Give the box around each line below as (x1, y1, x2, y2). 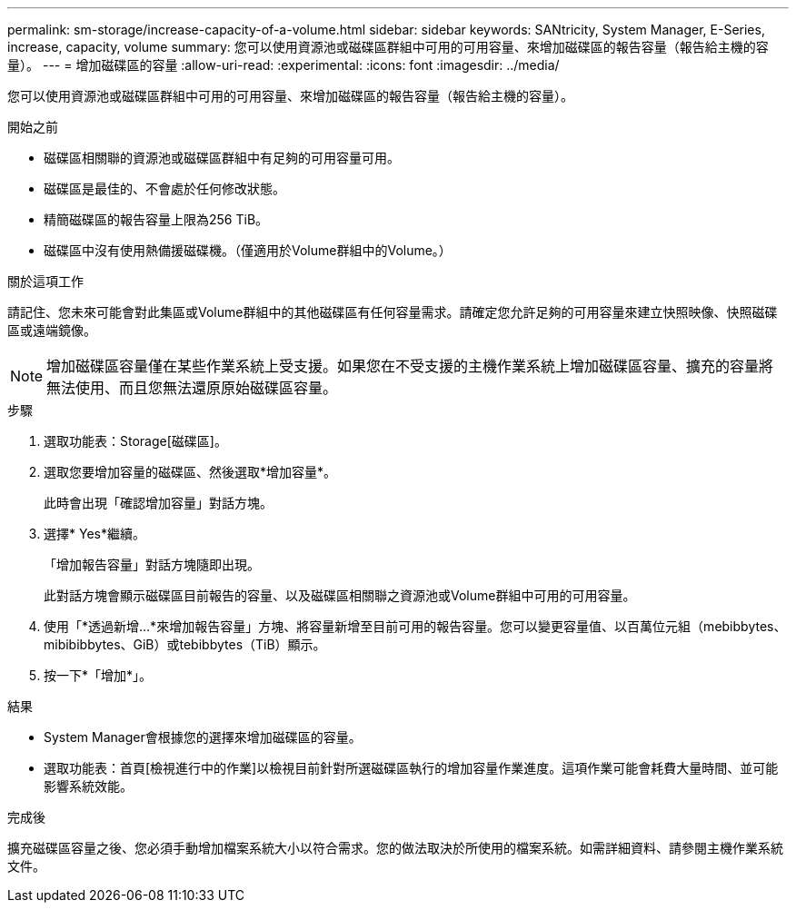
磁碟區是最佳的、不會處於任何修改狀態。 (44, 181, 285, 196)
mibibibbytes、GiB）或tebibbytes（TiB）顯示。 (44, 637, 326, 652)
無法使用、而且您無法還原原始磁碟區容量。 (46, 379, 338, 397)
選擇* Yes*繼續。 (44, 526, 145, 541)
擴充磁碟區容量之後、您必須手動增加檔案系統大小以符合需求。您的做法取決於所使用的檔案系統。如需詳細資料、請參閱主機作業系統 (7, 840, 783, 856)
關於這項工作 (7, 273, 84, 289)
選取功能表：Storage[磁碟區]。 (44, 433, 227, 449)
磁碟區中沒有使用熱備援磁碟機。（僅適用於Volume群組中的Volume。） (44, 242, 452, 258)
